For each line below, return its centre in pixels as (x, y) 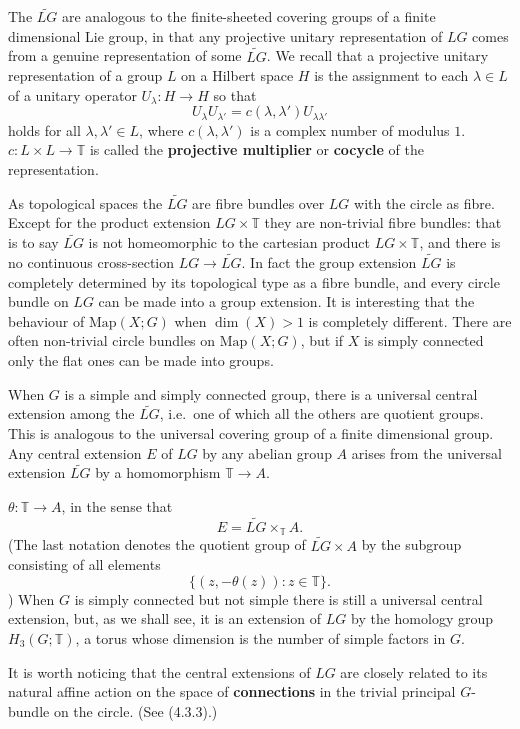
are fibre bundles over (258, 202)
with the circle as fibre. (424, 202)
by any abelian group (267, 452)
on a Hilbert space (237, 75)
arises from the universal (426, 452)
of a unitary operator (72, 94)
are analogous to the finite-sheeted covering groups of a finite (249, 16)
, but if (322, 340)
